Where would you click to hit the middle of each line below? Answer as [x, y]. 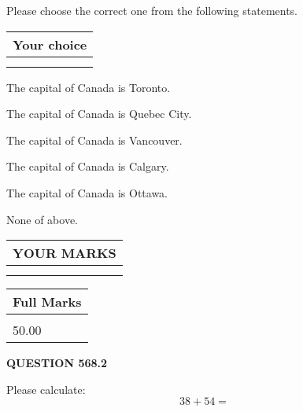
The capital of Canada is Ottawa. [87, 192]
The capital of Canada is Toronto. [89, 87]
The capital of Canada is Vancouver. [94, 140]
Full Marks [47, 302]
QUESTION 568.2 [57, 363]
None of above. [42, 219]
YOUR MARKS [65, 253]
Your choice [50, 44]
